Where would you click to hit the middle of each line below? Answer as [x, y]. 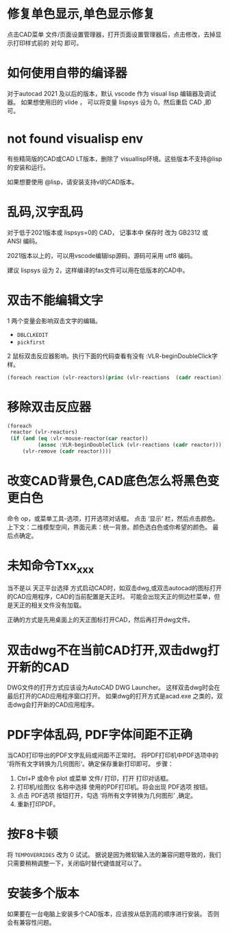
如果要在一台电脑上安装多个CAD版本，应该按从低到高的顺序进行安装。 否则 [113, 914]
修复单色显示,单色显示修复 [81, 14]
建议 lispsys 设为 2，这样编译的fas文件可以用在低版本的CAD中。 [98, 270]
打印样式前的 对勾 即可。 [48, 43]
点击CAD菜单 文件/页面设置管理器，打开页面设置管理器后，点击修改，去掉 [111, 34]
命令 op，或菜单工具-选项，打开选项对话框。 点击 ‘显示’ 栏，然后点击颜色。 [113, 518]
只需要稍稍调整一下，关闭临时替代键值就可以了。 [76, 863]
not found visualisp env [75, 139]
